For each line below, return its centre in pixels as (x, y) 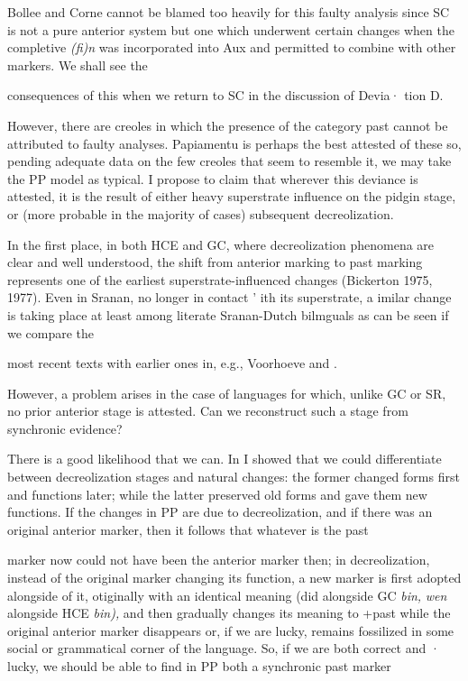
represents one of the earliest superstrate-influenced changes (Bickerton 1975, (220, 279)
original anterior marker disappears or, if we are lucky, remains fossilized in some (231, 630)
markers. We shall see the (78, 64)
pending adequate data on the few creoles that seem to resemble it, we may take (229, 161)
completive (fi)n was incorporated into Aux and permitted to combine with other (232, 47)
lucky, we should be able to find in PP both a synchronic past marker (199, 666)
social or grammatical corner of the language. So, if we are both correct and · (224, 648)
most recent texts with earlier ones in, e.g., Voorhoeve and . (172, 363)
